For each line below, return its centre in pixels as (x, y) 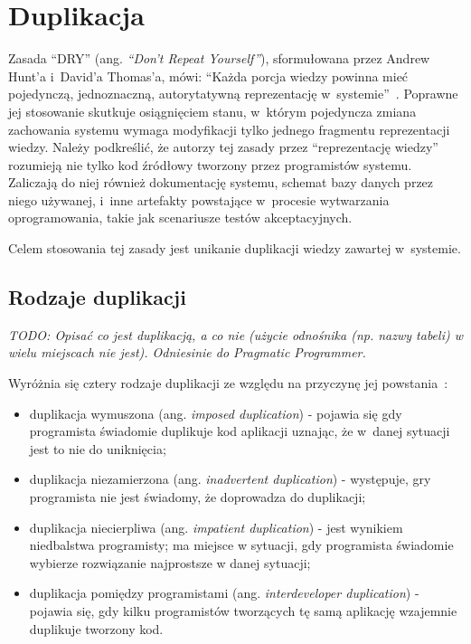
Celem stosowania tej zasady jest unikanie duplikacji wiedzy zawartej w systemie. (235, 248)
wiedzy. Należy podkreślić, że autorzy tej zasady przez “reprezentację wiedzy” (223, 147)
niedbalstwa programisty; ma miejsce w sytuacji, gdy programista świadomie (241, 545)
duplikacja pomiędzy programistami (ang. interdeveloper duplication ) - (224, 593)
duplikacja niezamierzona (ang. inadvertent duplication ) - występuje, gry (230, 479)
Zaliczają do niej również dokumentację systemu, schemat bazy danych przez (221, 182)
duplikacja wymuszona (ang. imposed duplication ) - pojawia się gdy (216, 413)
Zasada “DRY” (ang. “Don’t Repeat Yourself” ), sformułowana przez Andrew (219, 58)
